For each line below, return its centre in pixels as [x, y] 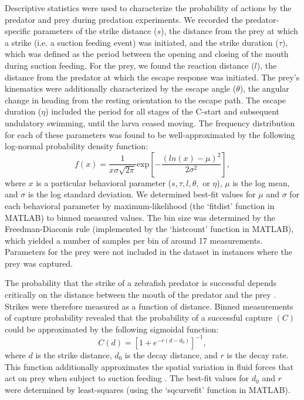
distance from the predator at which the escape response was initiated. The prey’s [152, 77]
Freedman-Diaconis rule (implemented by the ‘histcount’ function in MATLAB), [149, 229]
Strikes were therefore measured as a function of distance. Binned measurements [149, 306]
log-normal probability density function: [77, 146]
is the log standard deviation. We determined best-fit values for [142, 194]
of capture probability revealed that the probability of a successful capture [139, 317]
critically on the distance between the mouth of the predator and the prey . [141, 295]
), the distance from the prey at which [229, 31]
